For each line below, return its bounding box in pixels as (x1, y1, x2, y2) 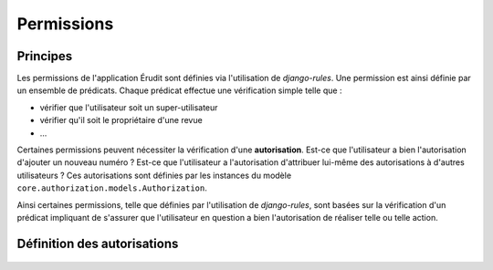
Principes (16, 48, 73, 64)
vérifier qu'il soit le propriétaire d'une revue (39, 115, 203, 126)
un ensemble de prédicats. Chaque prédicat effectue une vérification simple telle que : (16, 85, 342, 96)
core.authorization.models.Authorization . (16, 182, 207, 193)
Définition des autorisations (16, 235, 179, 251)
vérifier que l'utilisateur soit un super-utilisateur (39, 101, 218, 113)
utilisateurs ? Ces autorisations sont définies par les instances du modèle (16, 170, 292, 181)
